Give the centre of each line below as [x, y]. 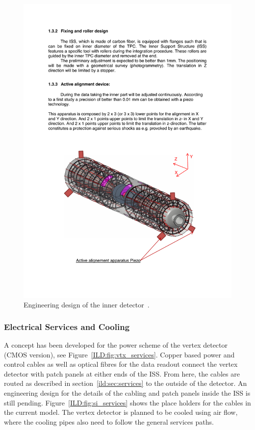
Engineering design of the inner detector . [87, 305]
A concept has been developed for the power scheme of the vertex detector [116, 345]
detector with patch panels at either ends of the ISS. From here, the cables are [122, 373]
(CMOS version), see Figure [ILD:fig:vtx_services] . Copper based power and [119, 354]
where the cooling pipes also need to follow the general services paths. [109, 421]
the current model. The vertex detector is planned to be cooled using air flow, [121, 412]
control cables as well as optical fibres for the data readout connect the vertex [121, 364]
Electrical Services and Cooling [67, 326]
